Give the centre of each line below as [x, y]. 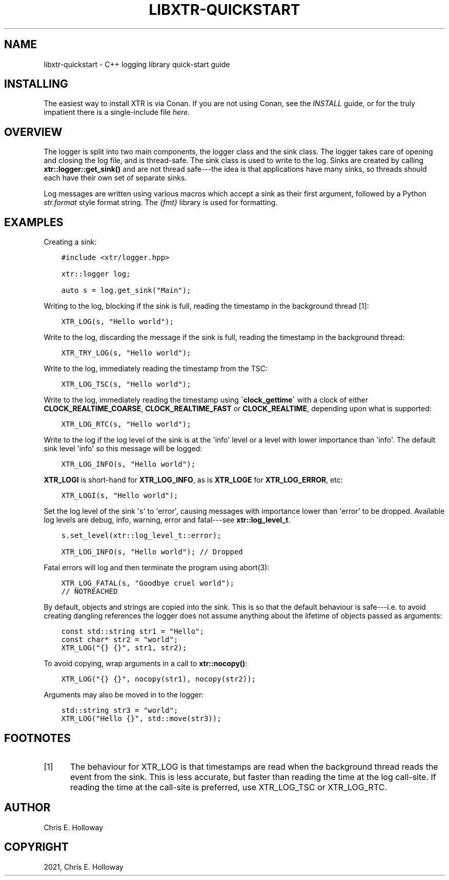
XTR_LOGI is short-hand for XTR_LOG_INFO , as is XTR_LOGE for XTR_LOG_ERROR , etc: [193, 480]
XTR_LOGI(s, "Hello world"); [120, 496]
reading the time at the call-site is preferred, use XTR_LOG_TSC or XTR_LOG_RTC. [229, 787]
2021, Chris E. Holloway [84, 867]
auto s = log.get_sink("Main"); [126, 291]
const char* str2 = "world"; [120, 640]
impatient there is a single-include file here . [117, 112]
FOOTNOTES [38, 738]
